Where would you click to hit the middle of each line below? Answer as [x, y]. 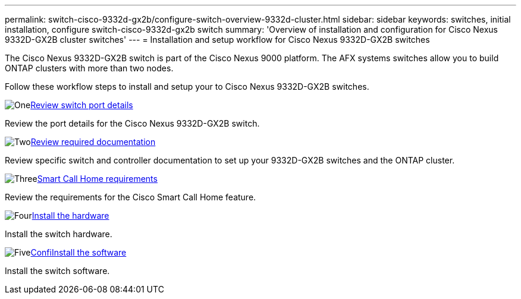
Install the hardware [70, 215]
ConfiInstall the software [79, 252]
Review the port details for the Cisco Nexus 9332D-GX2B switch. [132, 123]
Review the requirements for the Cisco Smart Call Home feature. [131, 197]
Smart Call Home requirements [97, 179]
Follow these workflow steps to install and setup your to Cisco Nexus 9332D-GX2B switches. [187, 86]
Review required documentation [93, 142]
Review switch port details [82, 105]
